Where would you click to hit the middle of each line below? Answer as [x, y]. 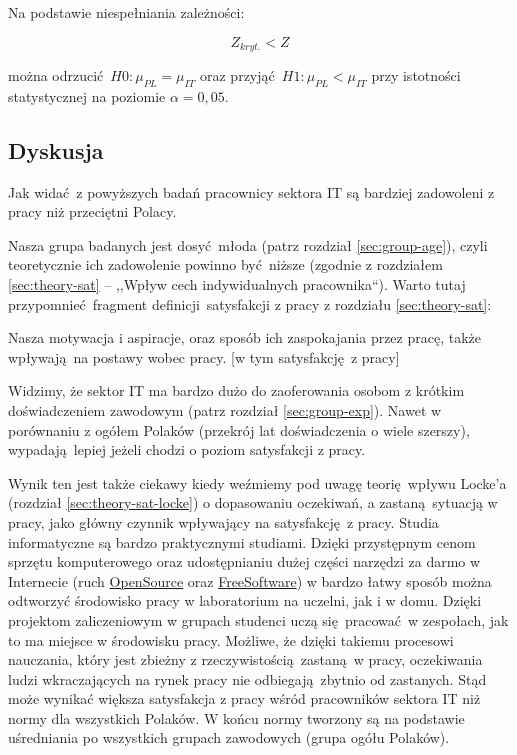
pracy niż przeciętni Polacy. [92, 211]
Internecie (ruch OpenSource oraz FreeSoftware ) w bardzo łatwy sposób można [250, 580]
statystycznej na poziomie [87, 95]
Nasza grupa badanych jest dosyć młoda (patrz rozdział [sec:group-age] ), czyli [248, 244]
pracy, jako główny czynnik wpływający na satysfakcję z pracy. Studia [223, 521]
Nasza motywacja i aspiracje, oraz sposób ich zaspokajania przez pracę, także [244, 337]
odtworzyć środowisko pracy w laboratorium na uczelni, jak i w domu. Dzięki [245, 600]
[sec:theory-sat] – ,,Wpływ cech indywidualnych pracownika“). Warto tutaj [237, 284]
